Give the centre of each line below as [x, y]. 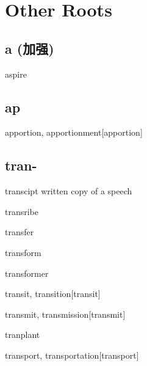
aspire [16, 74]
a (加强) [30, 48]
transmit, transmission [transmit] [65, 314]
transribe [22, 211]
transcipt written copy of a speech [69, 191]
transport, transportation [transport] [72, 355]
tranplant [23, 335]
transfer [20, 232]
